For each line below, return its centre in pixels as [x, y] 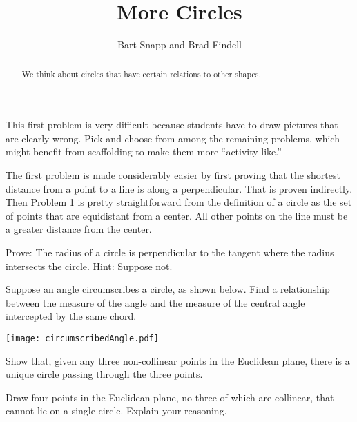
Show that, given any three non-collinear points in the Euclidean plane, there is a [178, 360]
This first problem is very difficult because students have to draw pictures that [172, 125]
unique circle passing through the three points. [104, 374]
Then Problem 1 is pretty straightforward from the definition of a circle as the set [179, 202]
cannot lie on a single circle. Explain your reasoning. [116, 411]
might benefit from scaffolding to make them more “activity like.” [144, 152]
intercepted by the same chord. [71, 316]
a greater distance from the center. [79, 229]
